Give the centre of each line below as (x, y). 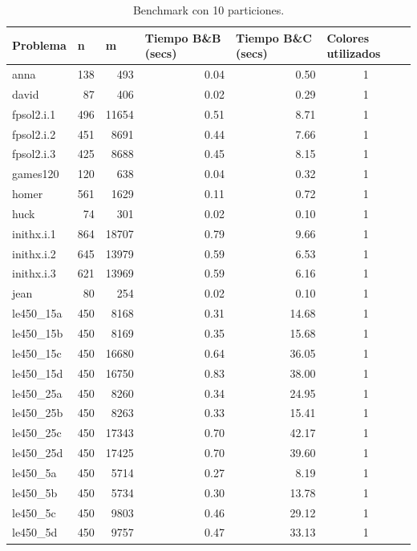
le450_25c (37, 433)
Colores (348, 37)
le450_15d (38, 373)
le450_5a (34, 472)
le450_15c (37, 352)
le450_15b (38, 333)
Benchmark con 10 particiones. (208, 10)
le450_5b (35, 492)
